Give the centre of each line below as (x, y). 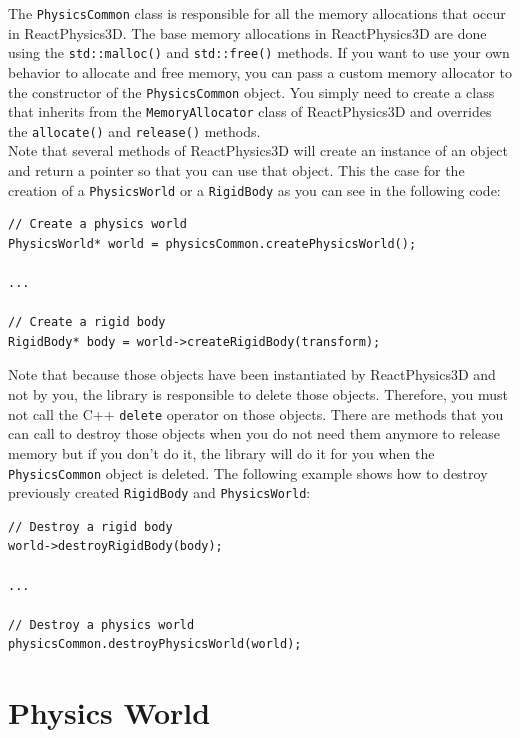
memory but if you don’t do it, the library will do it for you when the (221, 452)
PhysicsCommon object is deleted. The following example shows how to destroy (248, 472)
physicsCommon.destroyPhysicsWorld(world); (155, 644)
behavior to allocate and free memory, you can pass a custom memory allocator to (260, 71)
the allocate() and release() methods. (134, 130)
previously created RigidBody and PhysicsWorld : (159, 492)
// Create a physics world (97, 224)
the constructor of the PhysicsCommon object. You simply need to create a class (251, 91)
